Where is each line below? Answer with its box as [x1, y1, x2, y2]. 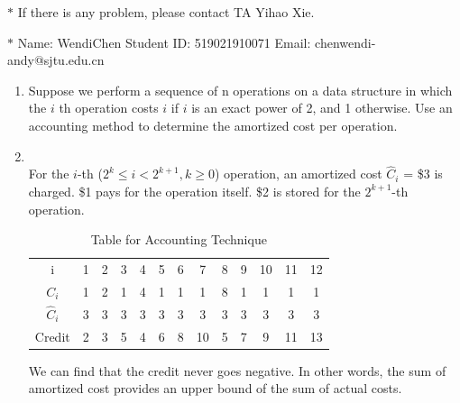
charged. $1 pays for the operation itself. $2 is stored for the [28, 181, 361, 200]
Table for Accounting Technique [90, 230, 267, 249]
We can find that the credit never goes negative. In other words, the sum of [28, 361, 446, 380]
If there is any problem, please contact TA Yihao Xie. [17, 3, 315, 21]
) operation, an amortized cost [214, 164, 382, 183]
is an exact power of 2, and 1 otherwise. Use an [191, 98, 453, 117]
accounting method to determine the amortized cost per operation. [28, 115, 398, 134]
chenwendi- [315, 32, 376, 51]
